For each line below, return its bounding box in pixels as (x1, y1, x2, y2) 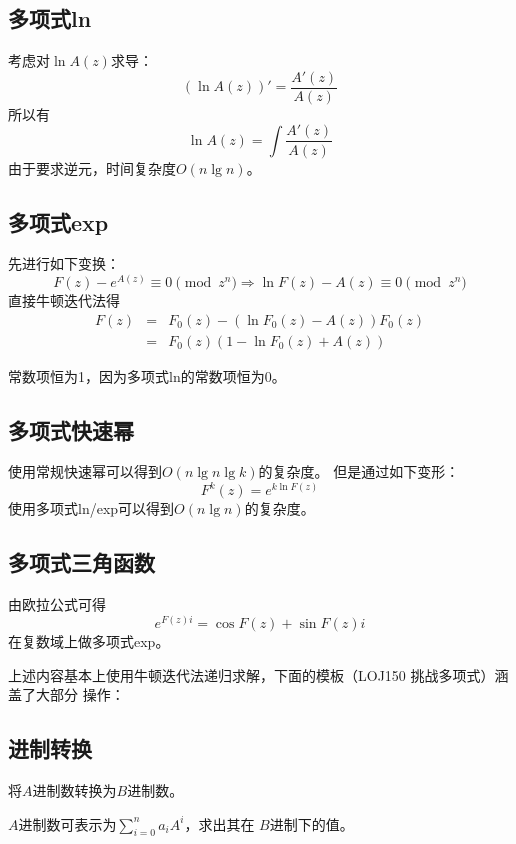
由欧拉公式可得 (8, 594, 106, 615)
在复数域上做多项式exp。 (8, 630, 170, 651)
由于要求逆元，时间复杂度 (8, 157, 176, 178)
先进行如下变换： (8, 253, 120, 274)
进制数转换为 (32, 779, 117, 800)
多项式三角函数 (8, 547, 155, 578)
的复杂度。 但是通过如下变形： (258, 461, 460, 482)
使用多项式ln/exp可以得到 (8, 498, 175, 519)
